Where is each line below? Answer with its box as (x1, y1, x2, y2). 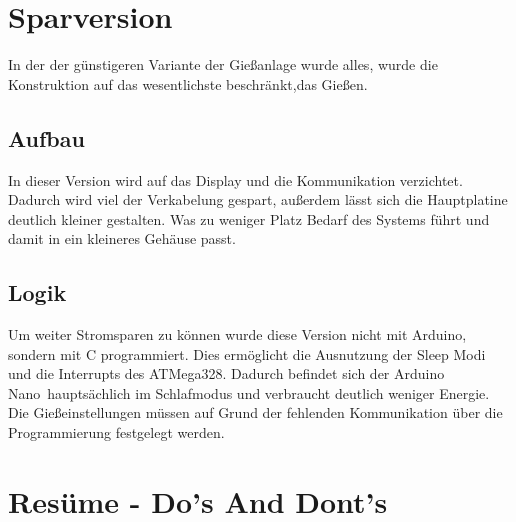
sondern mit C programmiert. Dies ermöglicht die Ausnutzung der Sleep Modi (8, 343, 486, 364)
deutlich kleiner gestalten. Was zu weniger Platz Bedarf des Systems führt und (8, 208, 490, 229)
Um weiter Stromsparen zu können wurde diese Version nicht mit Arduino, (8, 324, 467, 345)
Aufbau (8, 122, 85, 153)
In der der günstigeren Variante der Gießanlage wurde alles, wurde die (8, 54, 438, 75)
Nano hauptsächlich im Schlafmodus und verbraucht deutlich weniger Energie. (8, 382, 490, 403)
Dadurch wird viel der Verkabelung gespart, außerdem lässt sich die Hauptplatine (8, 189, 508, 210)
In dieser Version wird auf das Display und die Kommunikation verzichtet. (8, 169, 463, 190)
